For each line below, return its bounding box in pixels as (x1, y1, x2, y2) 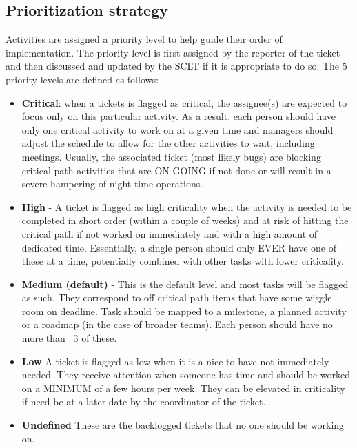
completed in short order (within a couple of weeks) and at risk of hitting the (21, 213, 349, 227)
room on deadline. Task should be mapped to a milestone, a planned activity (21, 303, 347, 318)
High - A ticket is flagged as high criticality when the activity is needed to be (21, 199, 352, 214)
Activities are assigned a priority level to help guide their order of (6, 32, 283, 46)
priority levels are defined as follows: (6, 72, 159, 86)
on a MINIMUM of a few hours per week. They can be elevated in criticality (21, 380, 345, 395)
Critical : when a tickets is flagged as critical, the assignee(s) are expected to (21, 95, 347, 110)
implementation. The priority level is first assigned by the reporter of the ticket (6, 45, 340, 59)
